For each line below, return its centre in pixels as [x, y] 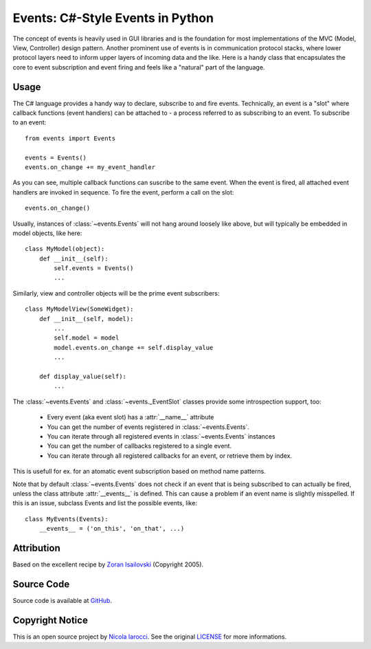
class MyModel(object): [65, 249]
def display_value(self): [83, 376]
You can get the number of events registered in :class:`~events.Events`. [148, 427]
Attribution [37, 548]
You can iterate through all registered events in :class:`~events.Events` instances [161, 436]
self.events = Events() [94, 268]
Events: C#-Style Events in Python [113, 18]
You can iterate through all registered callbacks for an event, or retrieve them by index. [169, 455]
